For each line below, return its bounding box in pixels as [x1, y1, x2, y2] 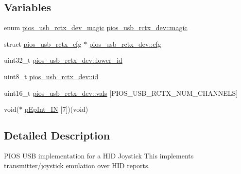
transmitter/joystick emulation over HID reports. [4, 160, 150, 170]
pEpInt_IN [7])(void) [24, 104, 88, 114]
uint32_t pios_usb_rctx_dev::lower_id [4, 55, 122, 65]
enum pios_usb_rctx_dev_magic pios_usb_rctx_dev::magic [4, 22, 188, 33]
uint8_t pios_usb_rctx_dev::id [4, 71, 99, 81]
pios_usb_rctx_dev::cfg [89, 38, 161, 49]
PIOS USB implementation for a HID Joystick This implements [4, 150, 194, 160]
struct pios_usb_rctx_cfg [4, 38, 82, 49]
